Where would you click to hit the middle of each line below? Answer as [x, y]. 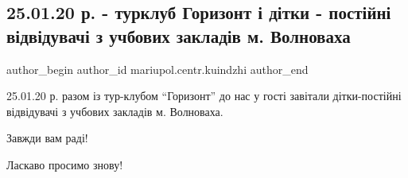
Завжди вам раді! [47, 138]
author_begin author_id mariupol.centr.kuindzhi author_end [157, 69]
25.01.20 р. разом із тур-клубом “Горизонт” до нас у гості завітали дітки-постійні [204, 96]
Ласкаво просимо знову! [65, 164]
